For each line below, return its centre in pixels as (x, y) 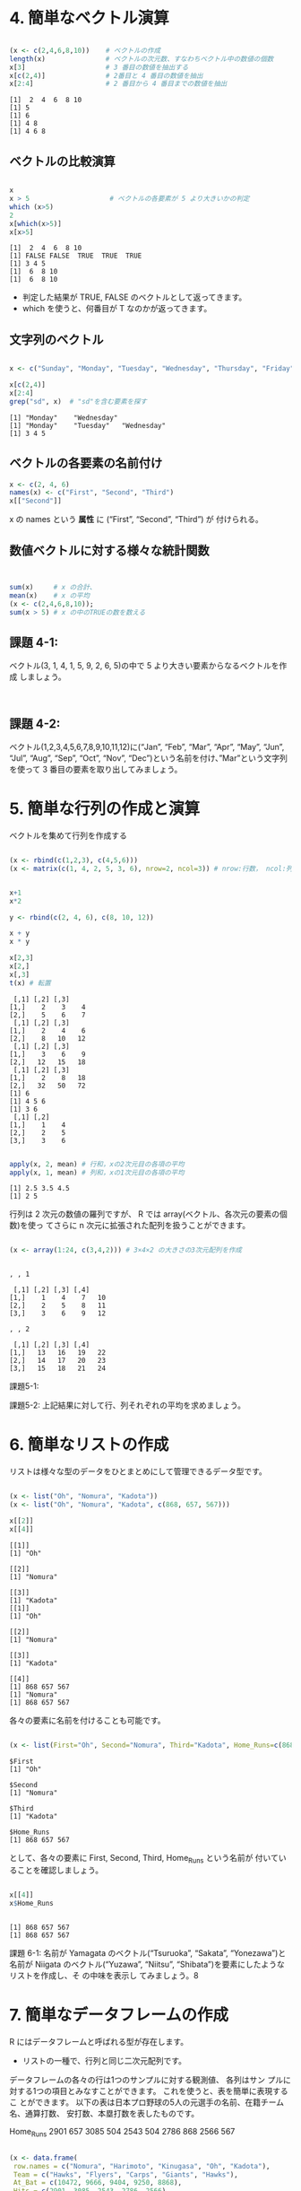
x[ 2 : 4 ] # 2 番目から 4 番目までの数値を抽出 (118, 84)
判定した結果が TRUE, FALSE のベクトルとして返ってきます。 (134, 297)
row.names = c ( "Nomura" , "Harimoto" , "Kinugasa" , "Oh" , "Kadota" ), (142, 2166)
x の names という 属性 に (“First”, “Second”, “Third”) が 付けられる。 (137, 519)
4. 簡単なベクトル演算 (90, 18)
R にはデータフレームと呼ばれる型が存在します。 (99, 2042)
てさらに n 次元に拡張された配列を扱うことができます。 (148, 1226)
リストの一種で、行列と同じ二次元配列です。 (104, 2061)
